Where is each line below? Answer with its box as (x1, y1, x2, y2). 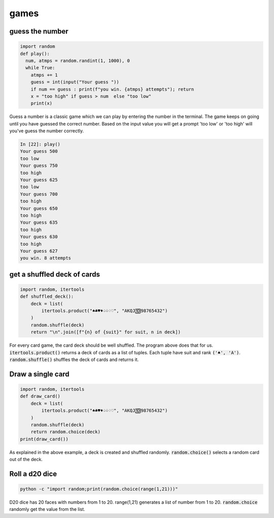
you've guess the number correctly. (9, 128, 84, 134)
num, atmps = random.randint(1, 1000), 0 (25, 57, 130, 64)
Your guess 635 (20, 220, 58, 226)
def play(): (20, 51, 50, 56)
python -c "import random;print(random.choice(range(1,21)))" (20, 486, 178, 492)
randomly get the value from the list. (9, 506, 86, 512)
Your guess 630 (20, 234, 58, 240)
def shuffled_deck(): (20, 294, 74, 299)
